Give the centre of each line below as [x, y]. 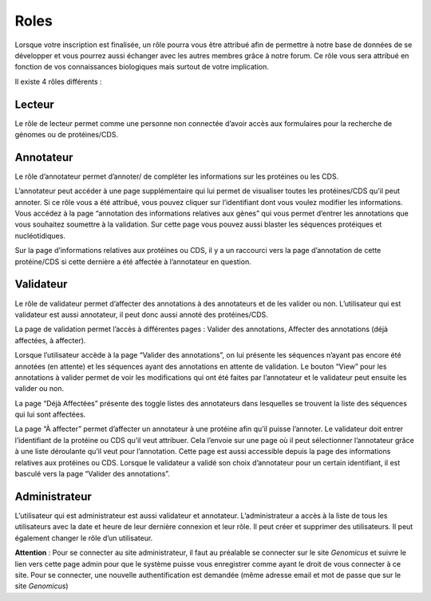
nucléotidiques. [40, 235]
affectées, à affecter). [50, 340]
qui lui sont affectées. [50, 414]
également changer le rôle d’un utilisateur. [84, 538]
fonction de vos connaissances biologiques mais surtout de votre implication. [142, 67]
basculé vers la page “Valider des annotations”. [93, 474]
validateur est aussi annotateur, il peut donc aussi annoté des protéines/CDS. [142, 314]
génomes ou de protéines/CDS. [67, 135]
